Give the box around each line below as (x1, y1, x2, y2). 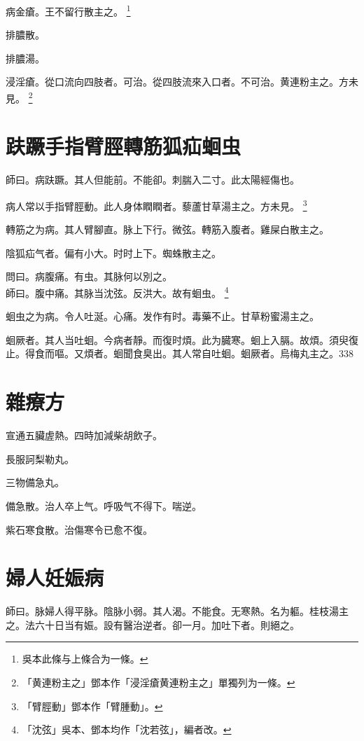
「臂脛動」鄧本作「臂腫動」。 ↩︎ (22, 698, 163, 713)
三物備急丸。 (6, 475, 64, 490)
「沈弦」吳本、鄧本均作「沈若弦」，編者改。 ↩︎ (22, 722, 232, 737)
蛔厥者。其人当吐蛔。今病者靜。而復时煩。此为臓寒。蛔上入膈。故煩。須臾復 (6, 332, 358, 347)
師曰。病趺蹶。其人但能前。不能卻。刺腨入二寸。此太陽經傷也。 (6, 172, 300, 187)
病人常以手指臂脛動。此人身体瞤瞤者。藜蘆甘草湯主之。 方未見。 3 (6, 197, 307, 213)
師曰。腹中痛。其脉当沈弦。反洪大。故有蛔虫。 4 (6, 284, 229, 300)
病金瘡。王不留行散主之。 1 (6, 2, 131, 18)
